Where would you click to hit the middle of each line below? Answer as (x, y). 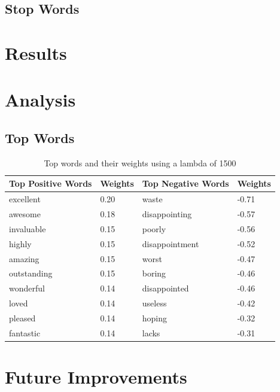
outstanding (31, 273)
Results (36, 52)
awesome (25, 214)
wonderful (27, 288)
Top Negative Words (185, 183)
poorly (154, 228)
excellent (25, 199)
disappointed (165, 288)
